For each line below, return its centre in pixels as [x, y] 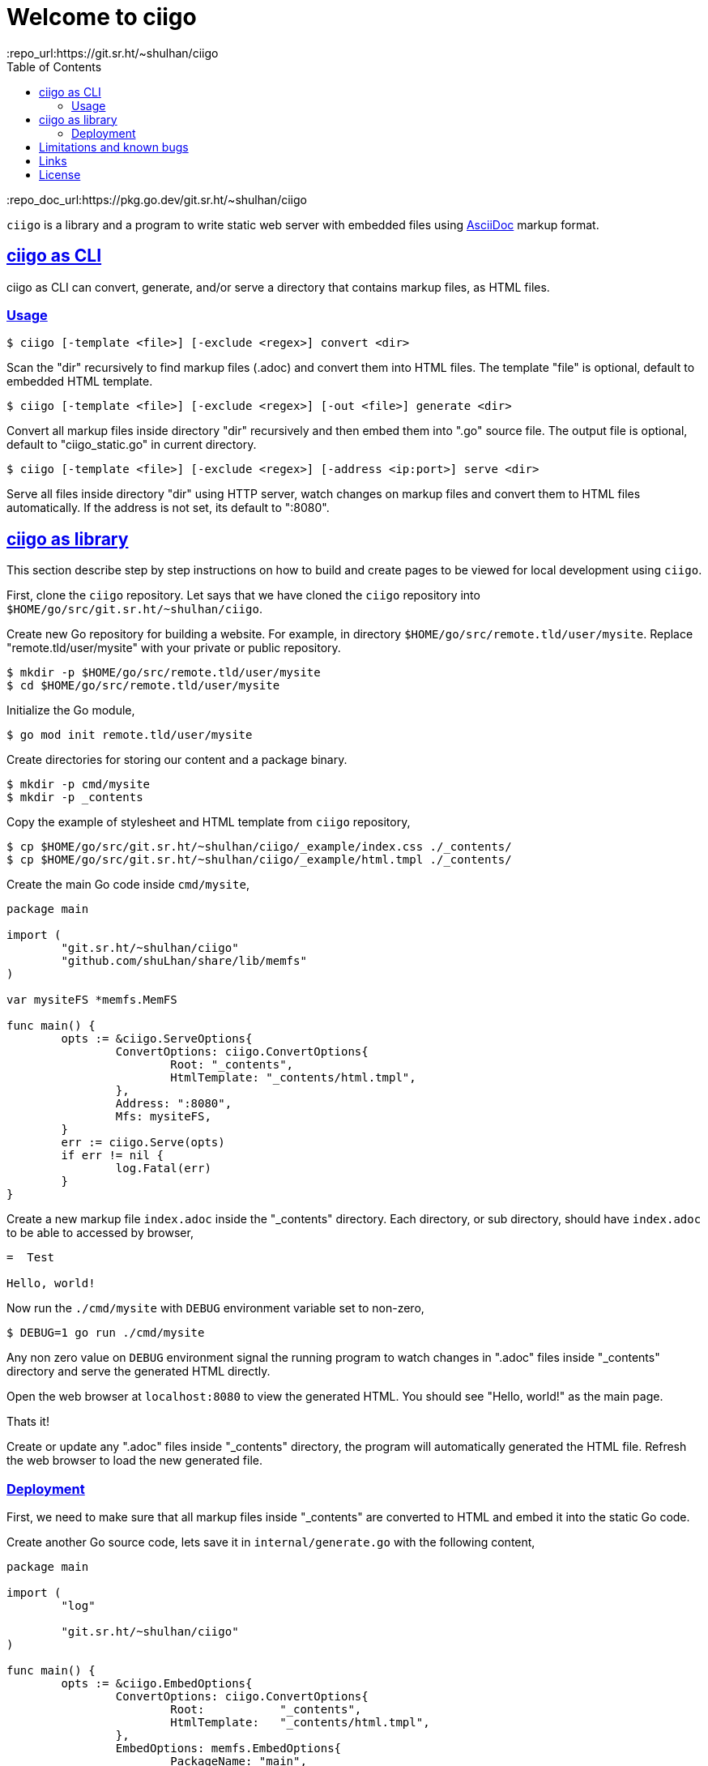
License [60, 174]
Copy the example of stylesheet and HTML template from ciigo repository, [209, 822]
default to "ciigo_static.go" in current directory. [132, 445]
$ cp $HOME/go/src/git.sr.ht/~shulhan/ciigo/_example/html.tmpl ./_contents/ [259, 860]
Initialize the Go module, [71, 710]
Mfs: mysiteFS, [163, 1117]
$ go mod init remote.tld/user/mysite [130, 735]
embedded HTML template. [80, 382]
